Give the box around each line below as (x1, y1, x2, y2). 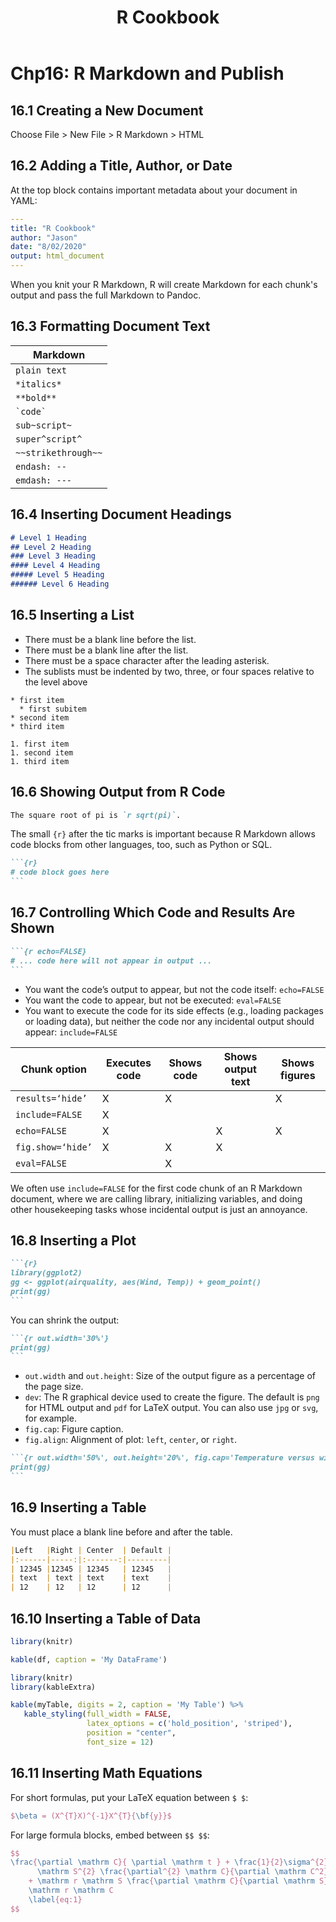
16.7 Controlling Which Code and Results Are (10, 904, 296, 921)
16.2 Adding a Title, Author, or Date (10, 157, 233, 175)
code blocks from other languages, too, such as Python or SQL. (10, 839, 273, 851)
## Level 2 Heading (10, 542, 92, 552)
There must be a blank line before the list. (24, 633, 197, 645)
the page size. (24, 1381, 84, 1393)
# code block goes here (10, 867, 110, 878)
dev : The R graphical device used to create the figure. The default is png (24, 1391, 320, 1403)
